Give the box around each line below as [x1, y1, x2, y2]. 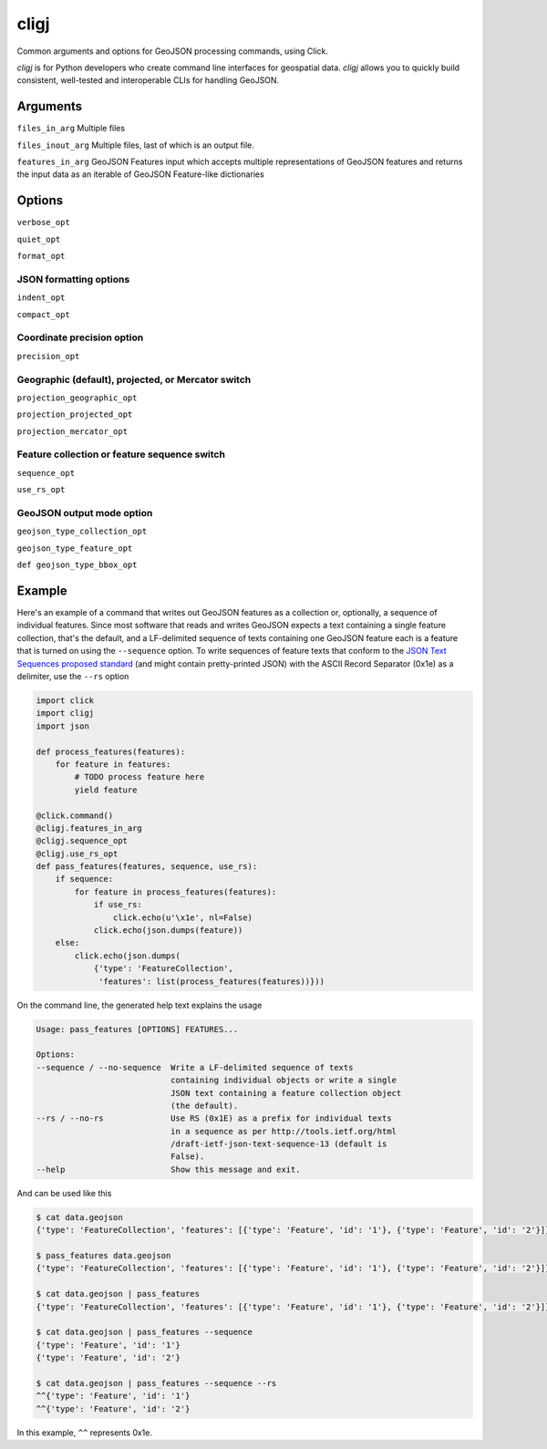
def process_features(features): [36, 746, 186, 757]
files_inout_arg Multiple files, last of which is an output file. [16, 140, 254, 150]
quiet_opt [16, 233, 61, 244]
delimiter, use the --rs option [16, 671, 129, 681]
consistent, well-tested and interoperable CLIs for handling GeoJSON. [16, 75, 280, 86]
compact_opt [16, 309, 70, 319]
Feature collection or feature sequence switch [16, 448, 225, 461]
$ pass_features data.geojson [36, 1250, 171, 1260]
